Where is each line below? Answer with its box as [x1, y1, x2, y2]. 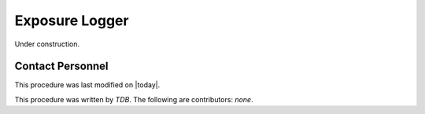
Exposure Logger [14, 12, 129, 29]
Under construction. [14, 39, 80, 49]
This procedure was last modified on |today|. [14, 80, 161, 90]
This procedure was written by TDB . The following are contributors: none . [14, 94, 253, 104]
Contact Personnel [14, 60, 109, 73]
